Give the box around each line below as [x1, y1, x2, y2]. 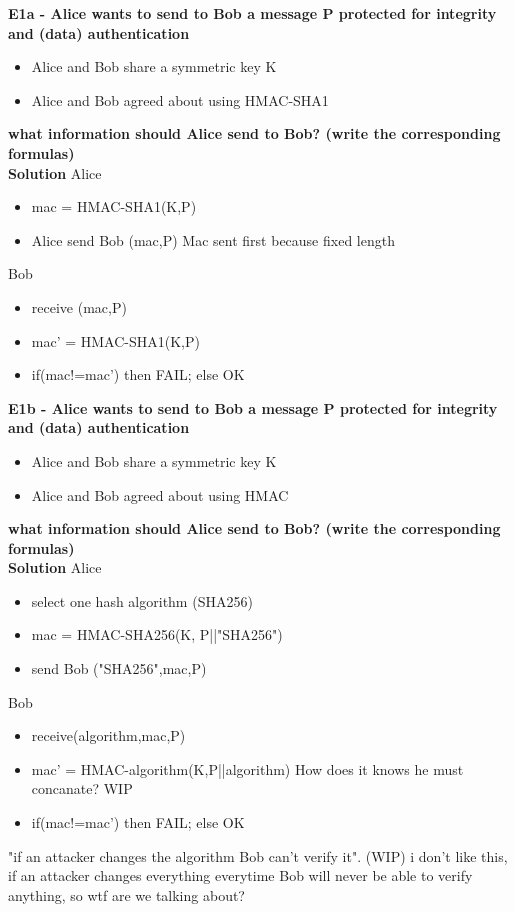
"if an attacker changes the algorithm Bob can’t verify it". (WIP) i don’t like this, [8, 845, 508, 866]
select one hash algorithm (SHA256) [31, 590, 253, 611]
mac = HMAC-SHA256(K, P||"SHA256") [31, 624, 283, 645]
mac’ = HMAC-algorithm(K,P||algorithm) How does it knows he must [31, 758, 464, 779]
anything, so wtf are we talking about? [8, 884, 245, 905]
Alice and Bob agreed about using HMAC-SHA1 [31, 89, 329, 110]
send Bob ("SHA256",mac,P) [31, 658, 207, 679]
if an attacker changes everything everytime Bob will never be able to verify [8, 865, 473, 886]
